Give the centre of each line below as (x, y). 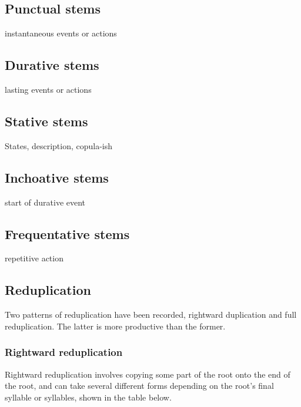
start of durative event (45, 202)
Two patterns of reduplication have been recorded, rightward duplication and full (151, 314)
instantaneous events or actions (61, 33)
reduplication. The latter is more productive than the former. (115, 326)
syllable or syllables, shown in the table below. (88, 397)
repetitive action (34, 258)
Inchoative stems (57, 177)
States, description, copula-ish (59, 145)
